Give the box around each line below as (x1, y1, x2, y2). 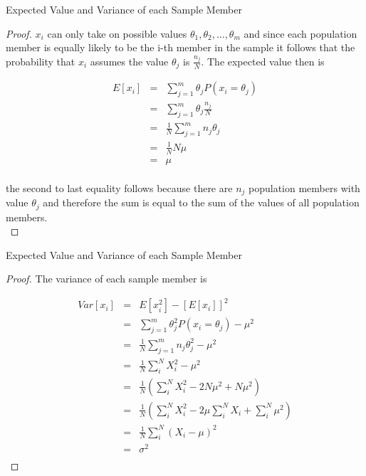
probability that (6, 53, 75, 68)
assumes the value (90, 53, 169, 68)
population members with (249, 180, 360, 195)
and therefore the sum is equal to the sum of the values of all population (43, 195, 360, 210)
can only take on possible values (47, 26, 187, 41)
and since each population (244, 26, 357, 41)
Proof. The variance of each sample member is (6, 271, 207, 286)
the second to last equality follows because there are (6, 180, 233, 195)
